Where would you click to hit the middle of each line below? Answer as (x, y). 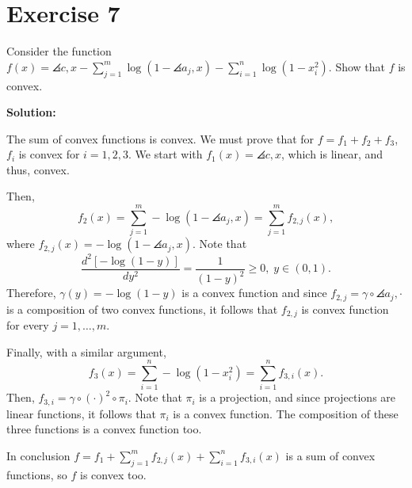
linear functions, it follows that (81, 413)
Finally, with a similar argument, (86, 351)
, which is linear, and (332, 154)
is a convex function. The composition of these (286, 413)
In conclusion (38, 455)
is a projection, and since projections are (298, 397)
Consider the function (59, 51)
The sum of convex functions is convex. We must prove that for (160, 138)
